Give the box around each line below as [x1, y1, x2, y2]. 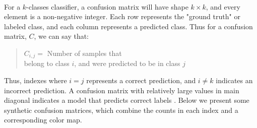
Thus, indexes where [4, 75, 67, 86]
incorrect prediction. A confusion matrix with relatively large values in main [4, 85, 239, 95]
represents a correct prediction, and [86, 75, 196, 86]
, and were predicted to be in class [74, 58, 180, 69]
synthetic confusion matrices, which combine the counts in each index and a [4, 104, 238, 115]
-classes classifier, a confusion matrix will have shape [26, 1, 188, 12]
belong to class [24, 58, 70, 69]
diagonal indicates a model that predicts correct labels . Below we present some [4, 95, 249, 105]
